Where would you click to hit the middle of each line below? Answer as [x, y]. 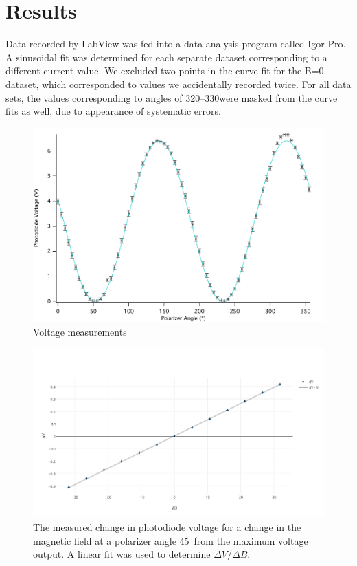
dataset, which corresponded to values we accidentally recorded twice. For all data [178, 84]
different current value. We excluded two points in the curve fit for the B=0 [165, 70]
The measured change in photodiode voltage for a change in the [167, 527]
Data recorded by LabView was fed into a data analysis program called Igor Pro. [176, 44]
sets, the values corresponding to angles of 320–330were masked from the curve [172, 97]
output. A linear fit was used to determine [122, 554]
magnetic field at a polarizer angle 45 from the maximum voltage [171, 540]
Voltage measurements [80, 332]
